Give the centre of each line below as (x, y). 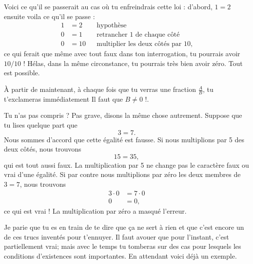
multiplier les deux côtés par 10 (144, 44)
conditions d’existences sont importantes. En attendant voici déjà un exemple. (120, 256)
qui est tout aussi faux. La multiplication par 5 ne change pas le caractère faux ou (126, 165)
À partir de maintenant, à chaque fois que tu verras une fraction (100, 89)
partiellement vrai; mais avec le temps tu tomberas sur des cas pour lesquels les (123, 246)
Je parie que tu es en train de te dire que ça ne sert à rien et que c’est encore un (124, 227)
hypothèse (112, 26)
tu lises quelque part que (41, 125)
